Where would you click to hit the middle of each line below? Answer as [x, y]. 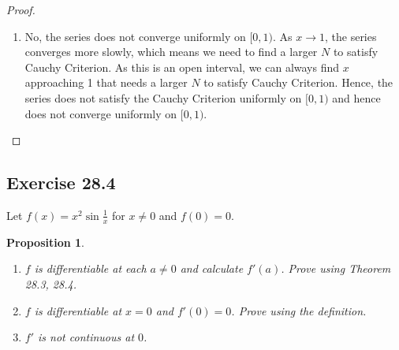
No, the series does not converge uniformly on [135, 36]
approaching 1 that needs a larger [106, 82]
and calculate [212, 268]
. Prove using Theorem [336, 268]
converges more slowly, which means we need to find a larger [171, 52]
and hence [356, 97]
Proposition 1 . [45, 242]
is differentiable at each [90, 268]
